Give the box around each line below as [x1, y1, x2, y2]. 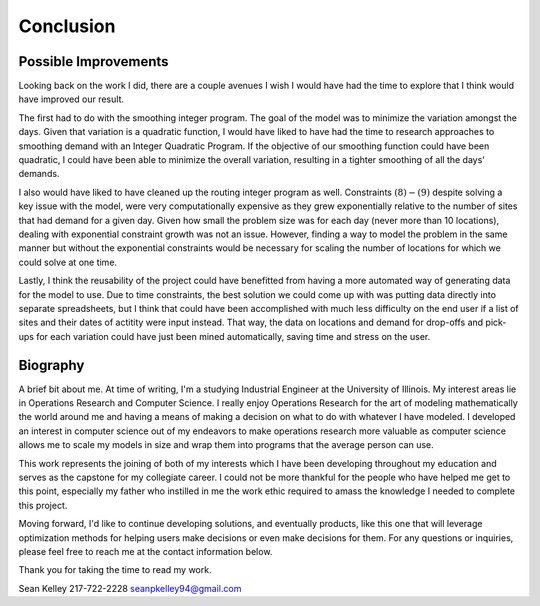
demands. [18, 168, 60, 180]
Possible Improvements [18, 53, 169, 70]
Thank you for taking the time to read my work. [18, 564, 212, 576]
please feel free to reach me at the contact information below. [18, 545, 273, 557]
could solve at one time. [18, 256, 118, 268]
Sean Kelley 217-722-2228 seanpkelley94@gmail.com [18, 582, 242, 594]
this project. [18, 499, 68, 511]
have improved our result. [18, 93, 125, 105]
